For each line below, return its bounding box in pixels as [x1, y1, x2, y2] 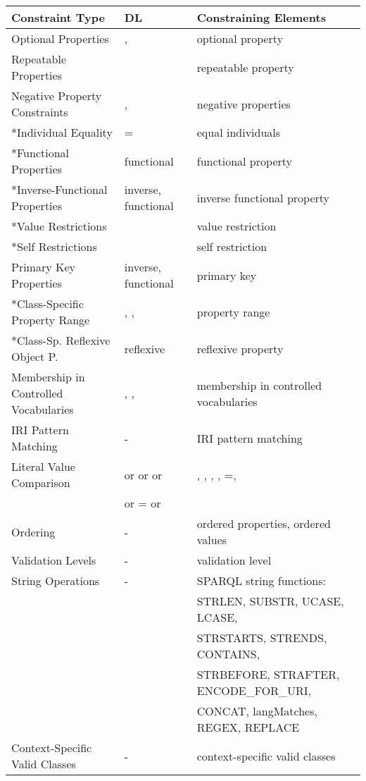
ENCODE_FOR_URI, [196, 682, 311, 699]
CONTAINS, [196, 646, 260, 662]
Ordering [11, 523, 56, 540]
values [196, 531, 227, 548]
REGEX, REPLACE [196, 719, 300, 735]
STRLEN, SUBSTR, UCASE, [196, 593, 344, 609]
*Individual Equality [11, 124, 113, 140]
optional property [196, 30, 284, 47]
